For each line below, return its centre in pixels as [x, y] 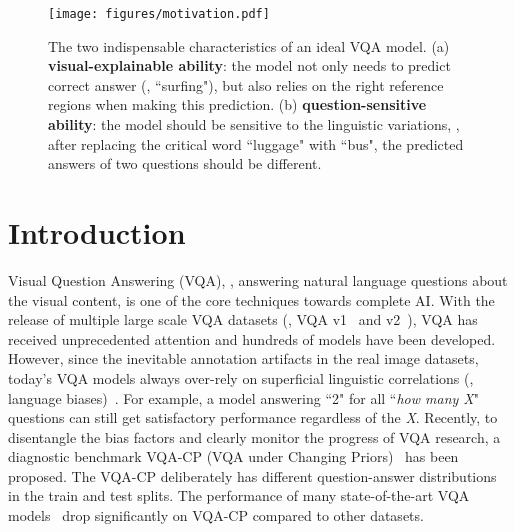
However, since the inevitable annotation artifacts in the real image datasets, [243, 358]
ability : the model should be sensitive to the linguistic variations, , [254, 124]
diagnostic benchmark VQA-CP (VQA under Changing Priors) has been [233, 456]
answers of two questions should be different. [185, 163]
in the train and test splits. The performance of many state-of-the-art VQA [239, 495]
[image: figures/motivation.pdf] [159, 14]
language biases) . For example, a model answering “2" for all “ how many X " [244, 397]
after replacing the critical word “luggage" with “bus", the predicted [256, 143]
